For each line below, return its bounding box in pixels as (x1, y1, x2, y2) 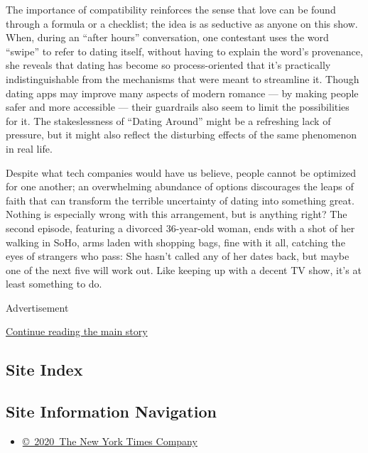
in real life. (6, 141, 53, 155)
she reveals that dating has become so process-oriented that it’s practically (6, 58, 331, 72)
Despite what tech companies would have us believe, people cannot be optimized (6, 165, 357, 180)
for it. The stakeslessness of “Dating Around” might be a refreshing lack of (6, 113, 331, 128)
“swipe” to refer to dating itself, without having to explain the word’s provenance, (6, 43, 363, 58)
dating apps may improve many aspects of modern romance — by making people (6, 85, 359, 100)
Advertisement (6, 300, 69, 315)
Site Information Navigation (6, 400, 217, 422)
